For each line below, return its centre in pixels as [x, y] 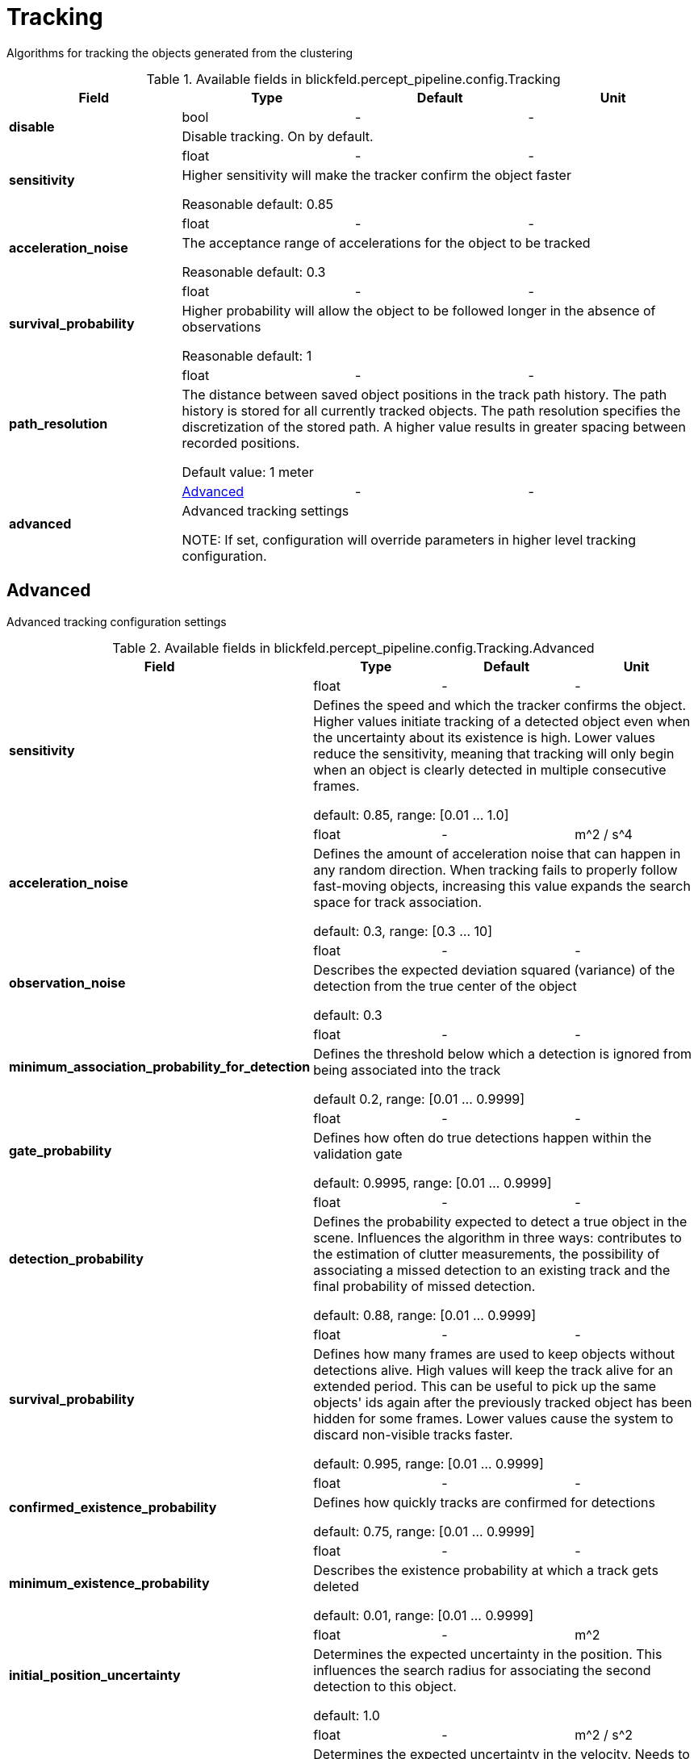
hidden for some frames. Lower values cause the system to [493, 1418]
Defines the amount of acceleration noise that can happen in [497, 853]
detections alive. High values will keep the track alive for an [493, 1370]
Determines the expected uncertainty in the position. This [488, 1654]
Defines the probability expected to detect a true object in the [500, 1221]
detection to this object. [385, 1686]
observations [222, 326]
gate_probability [61, 1150]
